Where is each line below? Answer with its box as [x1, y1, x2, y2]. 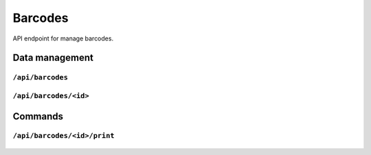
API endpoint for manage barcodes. [12, 34, 113, 43]
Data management [12, 52, 94, 64]
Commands [12, 110, 64, 122]
